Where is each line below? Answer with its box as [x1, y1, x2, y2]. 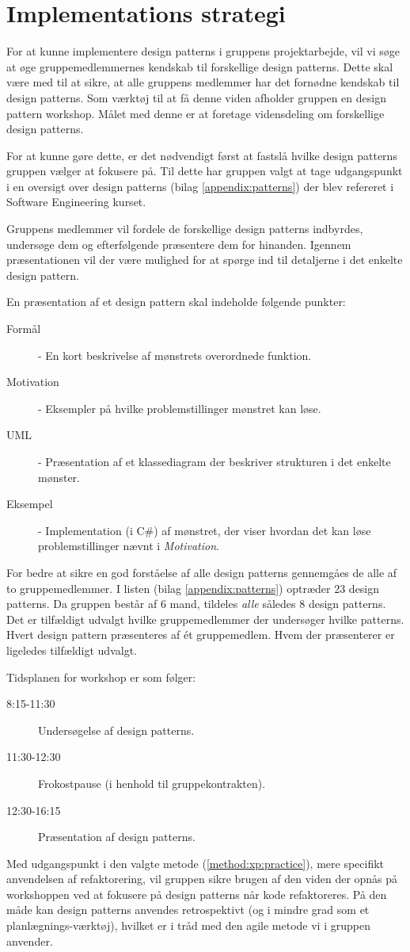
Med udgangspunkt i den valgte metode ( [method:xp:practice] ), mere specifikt [6, 855, 385, 871]
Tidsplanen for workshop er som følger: [6, 668, 196, 685]
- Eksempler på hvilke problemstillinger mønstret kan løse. [38, 400, 321, 416]
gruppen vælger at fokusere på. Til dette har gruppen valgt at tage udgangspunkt [6, 162, 403, 179]
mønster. [38, 468, 81, 485]
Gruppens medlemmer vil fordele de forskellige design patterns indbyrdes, [6, 220, 363, 237]
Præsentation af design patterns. [38, 828, 196, 845]
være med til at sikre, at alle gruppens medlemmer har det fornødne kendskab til [6, 74, 400, 90]
